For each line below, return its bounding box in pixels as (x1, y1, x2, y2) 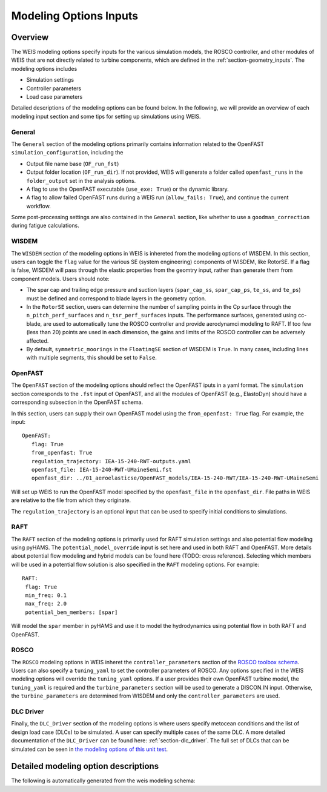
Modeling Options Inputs (11, 9, 139, 22)
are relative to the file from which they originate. (11, 497, 131, 504)
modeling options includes (11, 65, 78, 72)
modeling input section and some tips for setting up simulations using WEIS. (11, 113, 201, 120)
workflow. (26, 202, 51, 210)
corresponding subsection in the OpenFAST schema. (11, 398, 144, 406)
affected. (26, 337, 49, 345)
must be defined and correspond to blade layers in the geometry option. (26, 294, 206, 302)
